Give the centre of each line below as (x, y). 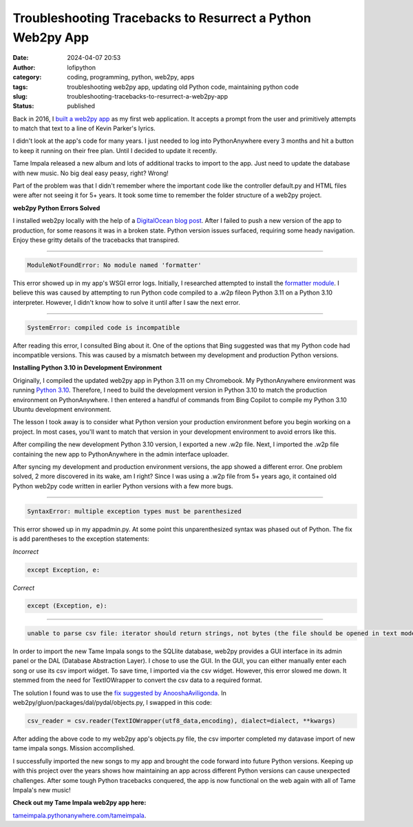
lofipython (82, 67)
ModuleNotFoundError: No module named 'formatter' (115, 265)
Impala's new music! (42, 790)
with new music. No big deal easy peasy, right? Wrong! (91, 173)
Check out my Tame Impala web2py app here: (80, 803)
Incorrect (26, 551)
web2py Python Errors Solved (56, 208)
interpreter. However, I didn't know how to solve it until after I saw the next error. (127, 302)
